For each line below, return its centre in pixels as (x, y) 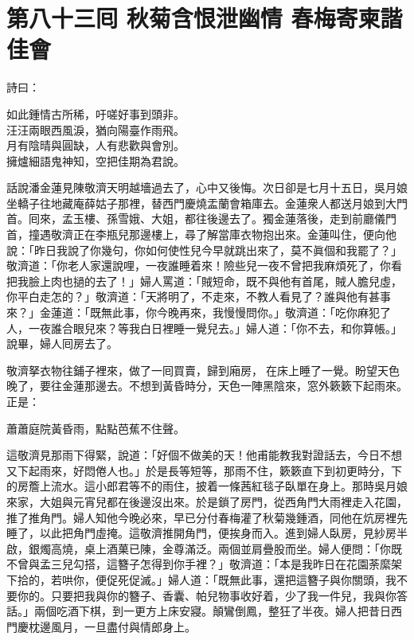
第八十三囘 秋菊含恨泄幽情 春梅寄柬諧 (205, 18)
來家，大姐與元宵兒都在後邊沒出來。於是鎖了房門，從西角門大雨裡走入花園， (207, 501)
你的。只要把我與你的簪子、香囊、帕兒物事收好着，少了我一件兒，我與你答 (212, 595)
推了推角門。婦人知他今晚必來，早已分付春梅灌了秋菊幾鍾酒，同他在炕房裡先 (207, 517)
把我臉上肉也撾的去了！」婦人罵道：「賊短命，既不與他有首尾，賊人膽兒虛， (204, 281)
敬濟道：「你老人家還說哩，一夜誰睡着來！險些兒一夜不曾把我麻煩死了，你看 (204, 265)
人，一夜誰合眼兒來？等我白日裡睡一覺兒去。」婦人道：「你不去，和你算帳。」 (204, 328)
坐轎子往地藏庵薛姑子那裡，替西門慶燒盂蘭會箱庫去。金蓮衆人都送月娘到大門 (207, 203)
